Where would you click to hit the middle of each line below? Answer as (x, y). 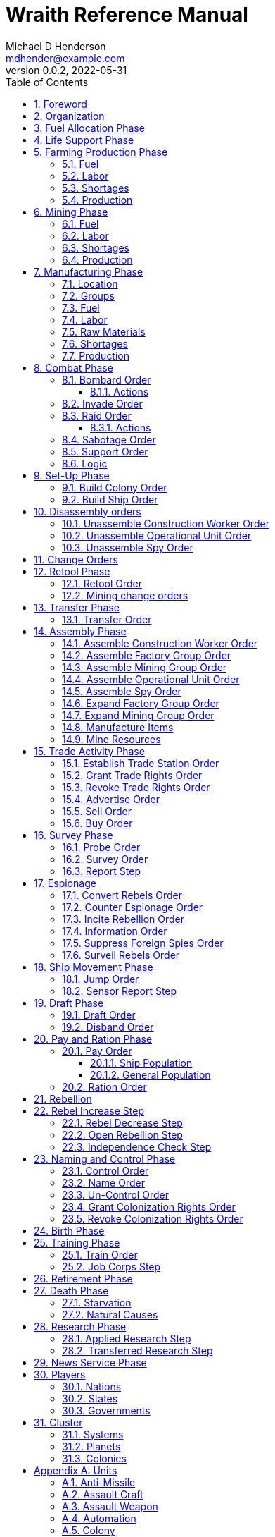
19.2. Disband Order (108, 1027)
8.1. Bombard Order (107, 379)
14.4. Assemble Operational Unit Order (151, 679)
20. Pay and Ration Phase (93, 1039)
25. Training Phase (77, 1242)
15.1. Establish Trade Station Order (141, 763)
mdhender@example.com (65, 58)
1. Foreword (60, 104)
